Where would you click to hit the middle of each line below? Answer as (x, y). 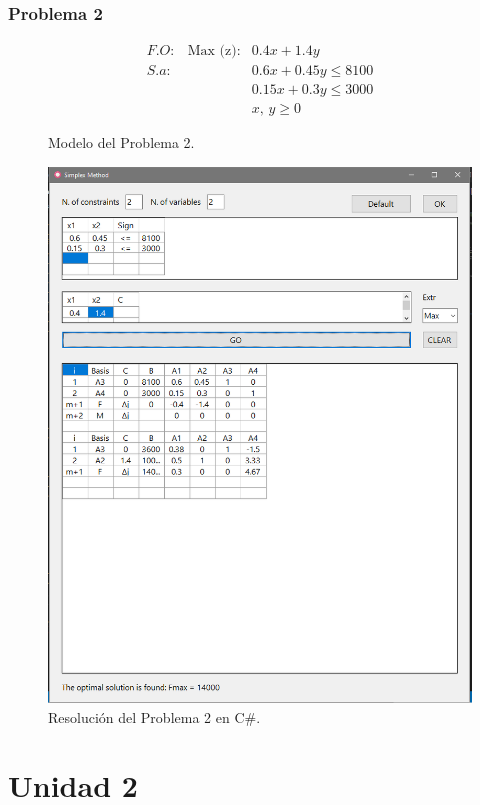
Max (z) (212, 51)
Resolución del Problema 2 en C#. (154, 716)
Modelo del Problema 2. (121, 142)
